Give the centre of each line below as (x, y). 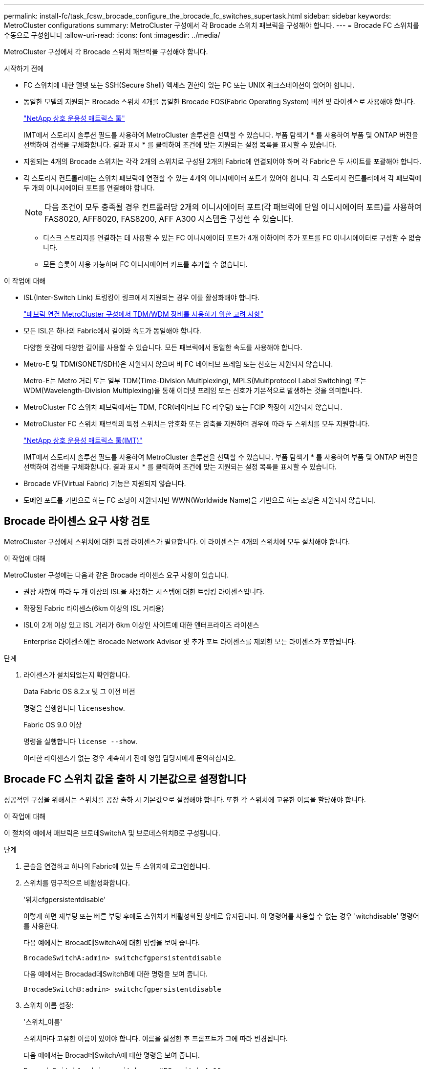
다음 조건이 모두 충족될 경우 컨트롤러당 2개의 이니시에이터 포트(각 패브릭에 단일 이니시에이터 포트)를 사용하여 (233, 207)
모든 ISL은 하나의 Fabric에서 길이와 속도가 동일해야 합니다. (112, 331)
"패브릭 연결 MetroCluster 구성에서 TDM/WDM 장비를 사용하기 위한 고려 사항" (144, 314)
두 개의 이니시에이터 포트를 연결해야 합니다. (89, 188)
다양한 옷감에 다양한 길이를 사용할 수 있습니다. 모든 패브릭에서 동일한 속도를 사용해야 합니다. (163, 347)
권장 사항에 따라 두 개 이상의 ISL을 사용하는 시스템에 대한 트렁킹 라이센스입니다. (144, 591)
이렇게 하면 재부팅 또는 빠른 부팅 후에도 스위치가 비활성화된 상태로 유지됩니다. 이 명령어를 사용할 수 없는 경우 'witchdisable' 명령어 (222, 916)
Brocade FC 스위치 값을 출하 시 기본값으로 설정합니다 (125, 779)
